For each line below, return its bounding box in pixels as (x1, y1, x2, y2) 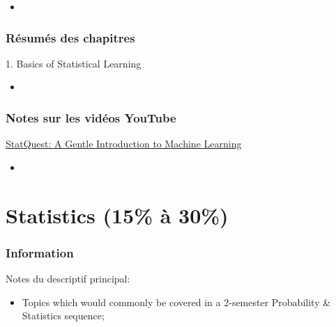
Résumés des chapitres (6, 29, 135, 46)
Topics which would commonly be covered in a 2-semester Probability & (22, 294, 331, 309)
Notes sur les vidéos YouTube (6, 109, 176, 126)
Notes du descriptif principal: (6, 271, 130, 285)
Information (6, 244, 74, 261)
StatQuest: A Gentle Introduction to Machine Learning (6, 136, 242, 151)
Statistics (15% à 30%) (6, 200, 229, 229)
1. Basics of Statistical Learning (6, 56, 142, 70)
